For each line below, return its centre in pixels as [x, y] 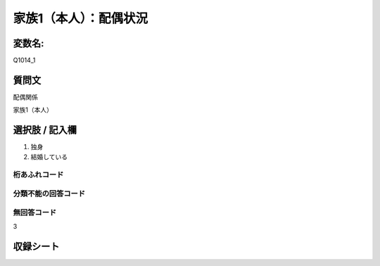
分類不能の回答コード [49, 194]
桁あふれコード [38, 175]
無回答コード [35, 213]
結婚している [49, 157]
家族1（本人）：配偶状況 [81, 18]
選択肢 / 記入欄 [45, 130]
